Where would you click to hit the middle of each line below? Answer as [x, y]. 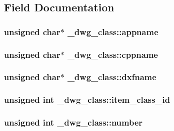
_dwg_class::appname [113, 31]
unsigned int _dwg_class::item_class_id [87, 100]
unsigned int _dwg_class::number [73, 122]
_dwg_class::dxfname [112, 77]
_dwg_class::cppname [113, 54]
